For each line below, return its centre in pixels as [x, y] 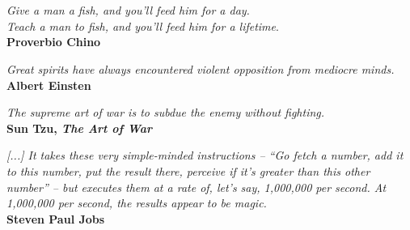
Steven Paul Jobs [56, 218]
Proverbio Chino [54, 42]
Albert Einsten [49, 85]
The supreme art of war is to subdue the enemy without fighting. [166, 112]
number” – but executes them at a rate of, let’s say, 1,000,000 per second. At [197, 187]
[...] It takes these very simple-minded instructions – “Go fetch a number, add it [205, 155]
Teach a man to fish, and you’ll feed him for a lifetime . [143, 26]
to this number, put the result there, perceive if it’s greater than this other [188, 170]
